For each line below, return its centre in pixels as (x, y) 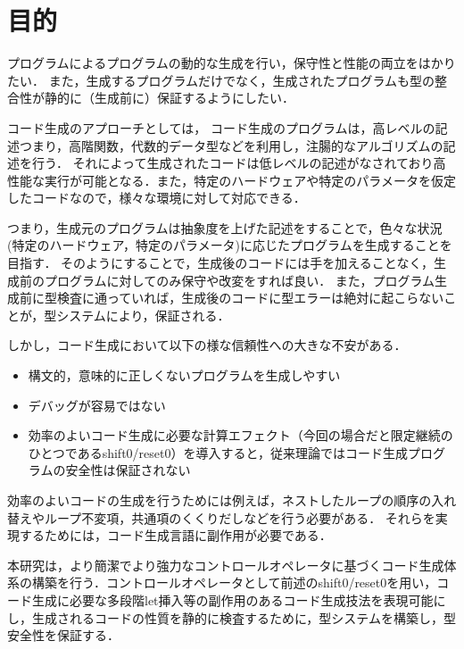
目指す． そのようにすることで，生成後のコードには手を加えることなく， (220, 263)
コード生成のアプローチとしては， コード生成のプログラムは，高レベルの (221, 127)
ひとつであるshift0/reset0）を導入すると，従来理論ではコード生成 (218, 452)
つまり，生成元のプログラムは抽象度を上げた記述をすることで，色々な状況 (225, 227)
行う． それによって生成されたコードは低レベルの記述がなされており (232, 163)
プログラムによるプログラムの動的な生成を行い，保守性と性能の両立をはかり (232, 63)
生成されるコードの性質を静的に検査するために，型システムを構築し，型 (244, 617)
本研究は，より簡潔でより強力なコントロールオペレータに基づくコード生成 (226, 565)
